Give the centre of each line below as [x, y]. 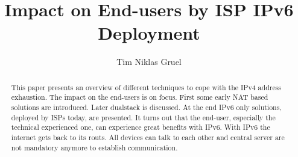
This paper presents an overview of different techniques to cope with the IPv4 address [146, 87]
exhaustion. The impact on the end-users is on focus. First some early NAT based [140, 97]
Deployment [149, 33]
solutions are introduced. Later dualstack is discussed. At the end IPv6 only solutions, [146, 107]
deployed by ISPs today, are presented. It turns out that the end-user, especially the [143, 117]
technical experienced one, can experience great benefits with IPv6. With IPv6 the [141, 127]
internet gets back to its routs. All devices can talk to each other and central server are [148, 137]
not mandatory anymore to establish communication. [94, 147]
